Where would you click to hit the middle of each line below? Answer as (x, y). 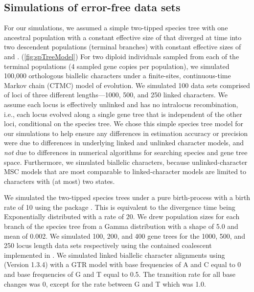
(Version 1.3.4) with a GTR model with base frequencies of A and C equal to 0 (123, 264)
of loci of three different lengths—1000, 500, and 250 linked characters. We (116, 95)
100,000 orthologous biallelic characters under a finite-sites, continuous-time (117, 76)
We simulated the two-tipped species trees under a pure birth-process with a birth (127, 197)
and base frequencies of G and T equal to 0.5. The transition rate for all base (120, 274)
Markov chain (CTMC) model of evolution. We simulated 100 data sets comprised (127, 85)
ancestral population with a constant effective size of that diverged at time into (123, 37)
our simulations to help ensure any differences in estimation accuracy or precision (126, 133)
